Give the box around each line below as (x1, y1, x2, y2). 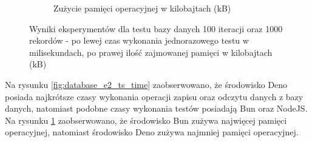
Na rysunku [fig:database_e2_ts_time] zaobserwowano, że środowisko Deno (5, 78, 288, 90)
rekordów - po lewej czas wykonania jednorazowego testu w (29, 34, 249, 47)
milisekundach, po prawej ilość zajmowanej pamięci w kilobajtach (29, 46, 273, 58)
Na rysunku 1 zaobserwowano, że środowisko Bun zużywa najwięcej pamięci (5, 113, 287, 126)
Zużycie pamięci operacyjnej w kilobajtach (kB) (53, 2, 231, 14)
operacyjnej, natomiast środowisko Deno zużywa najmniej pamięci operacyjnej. (5, 126, 299, 138)
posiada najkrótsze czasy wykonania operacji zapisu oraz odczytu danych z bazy (5, 90, 304, 103)
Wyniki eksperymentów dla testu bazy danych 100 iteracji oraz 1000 (29, 22, 283, 35)
